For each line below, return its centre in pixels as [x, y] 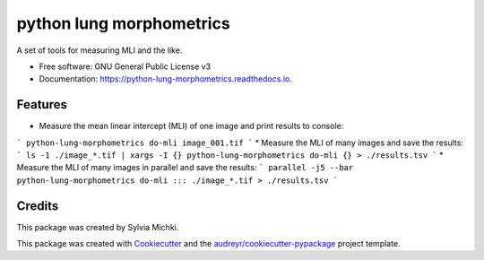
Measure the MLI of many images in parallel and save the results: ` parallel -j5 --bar [185, 168]
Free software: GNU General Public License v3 [125, 66]
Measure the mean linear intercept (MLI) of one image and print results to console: [191, 126]
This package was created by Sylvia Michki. [98, 227]
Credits [38, 206]
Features [42, 104]
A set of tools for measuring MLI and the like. [99, 50]
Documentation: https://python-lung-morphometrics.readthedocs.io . [166, 79]
